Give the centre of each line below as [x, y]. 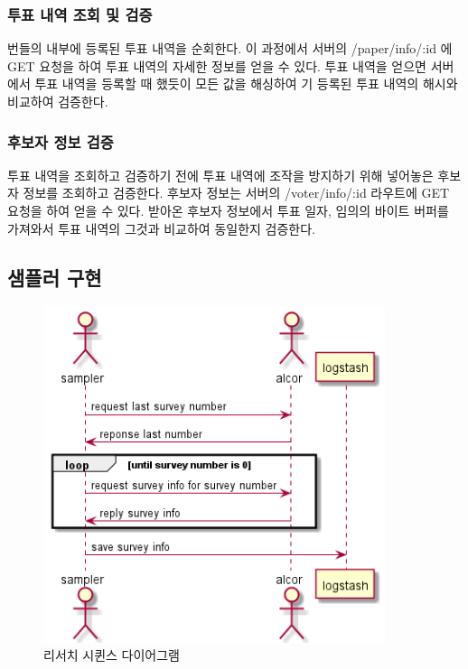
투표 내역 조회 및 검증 [80, 14]
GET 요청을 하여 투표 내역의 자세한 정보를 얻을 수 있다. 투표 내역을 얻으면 [217, 65]
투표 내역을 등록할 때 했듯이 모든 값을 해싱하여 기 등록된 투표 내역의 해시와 [246, 84]
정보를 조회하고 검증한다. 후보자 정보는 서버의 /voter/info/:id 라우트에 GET [236, 193]
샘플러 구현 [55, 277]
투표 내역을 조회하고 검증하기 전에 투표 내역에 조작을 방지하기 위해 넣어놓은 [220, 175]
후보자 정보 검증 [61, 141]
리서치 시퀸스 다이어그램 [112, 655]
